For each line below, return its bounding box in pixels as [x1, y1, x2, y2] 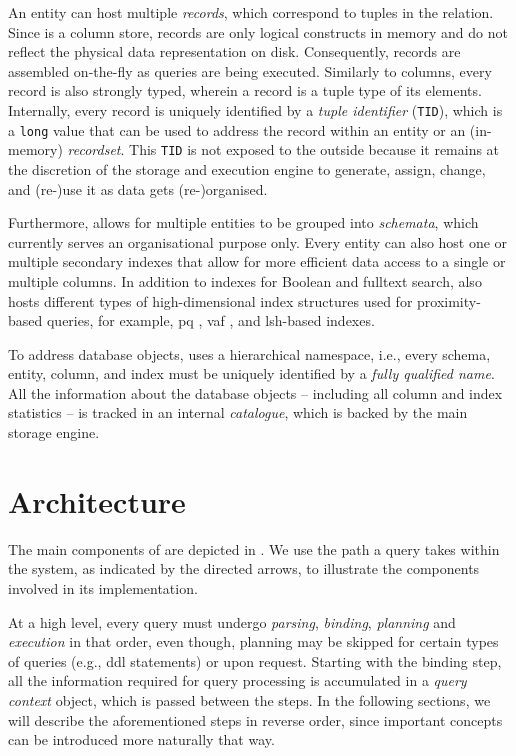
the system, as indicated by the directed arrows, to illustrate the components [8, 558, 480, 579]
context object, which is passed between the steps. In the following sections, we [8, 689, 491, 710]
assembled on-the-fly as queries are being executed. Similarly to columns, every [8, 60, 492, 81]
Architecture [8, 480, 186, 521]
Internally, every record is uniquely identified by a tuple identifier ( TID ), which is [8, 99, 503, 120]
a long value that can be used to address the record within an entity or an [8, 119, 466, 140]
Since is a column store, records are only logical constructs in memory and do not [8, 21, 508, 42]
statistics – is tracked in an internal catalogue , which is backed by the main [8, 402, 468, 423]
